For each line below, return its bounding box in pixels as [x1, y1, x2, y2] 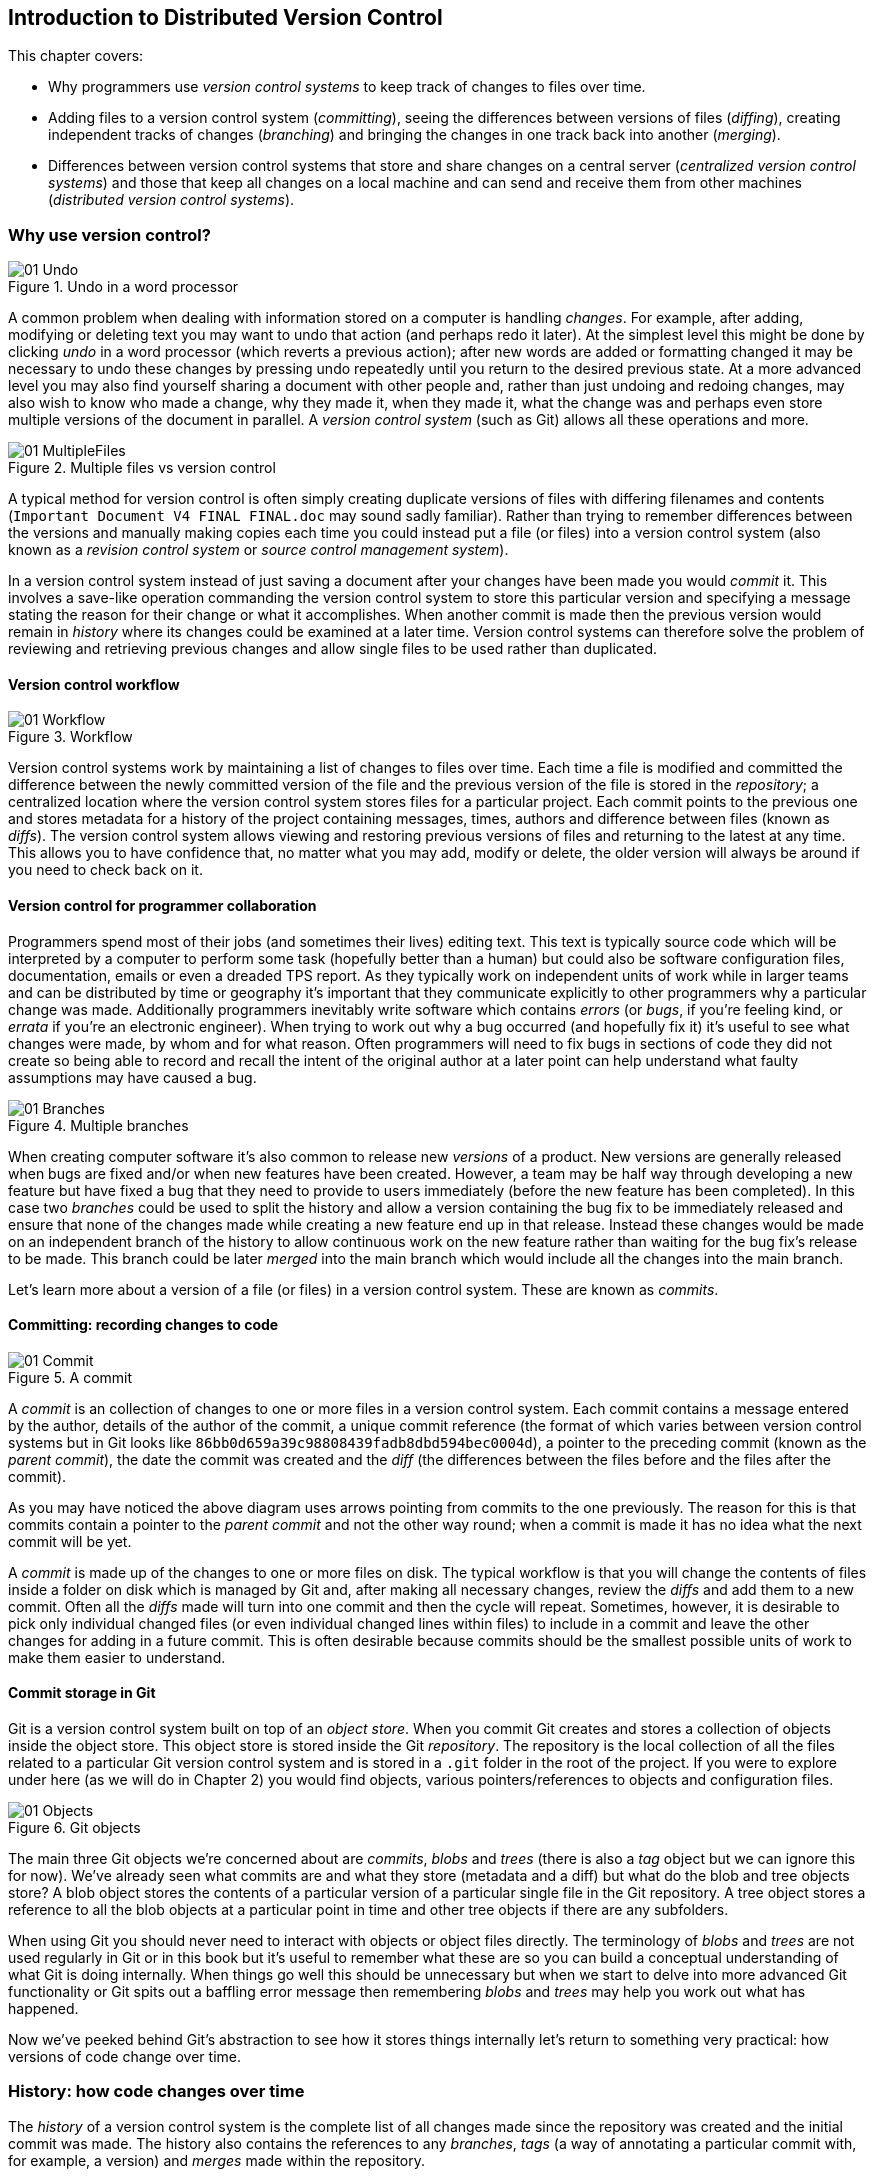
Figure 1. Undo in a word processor [8, 278, 239, 296]
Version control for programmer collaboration [8, 897, 317, 914]
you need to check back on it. [8, 861, 203, 879]
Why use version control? [8, 224, 211, 245]
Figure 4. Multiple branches [8, 1116, 189, 1134]
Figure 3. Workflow [8, 728, 133, 746]
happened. [8, 2000, 79, 2018]
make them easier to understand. [8, 1648, 226, 1666]
